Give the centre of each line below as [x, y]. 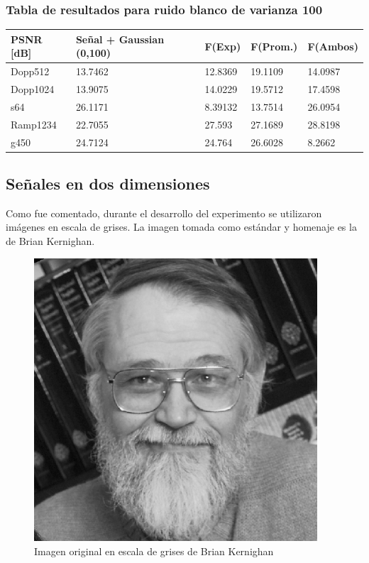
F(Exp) [223, 46]
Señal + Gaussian [120, 39]
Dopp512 [30, 71]
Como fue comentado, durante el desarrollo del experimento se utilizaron [164, 213]
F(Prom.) [274, 46]
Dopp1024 [33, 89]
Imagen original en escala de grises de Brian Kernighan [154, 551]
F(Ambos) [333, 46]
